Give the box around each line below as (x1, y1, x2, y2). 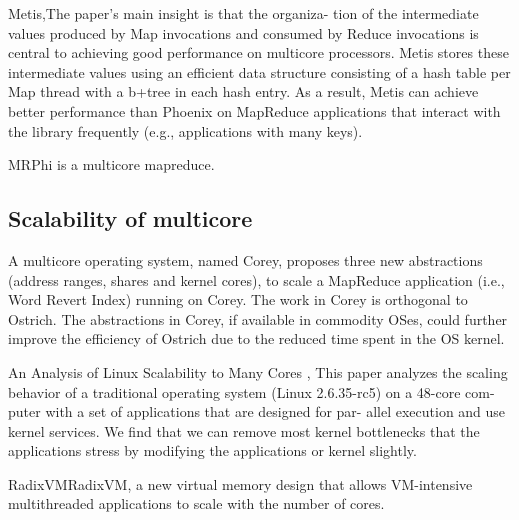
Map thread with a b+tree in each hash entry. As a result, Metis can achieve (8, 81, 479, 102)
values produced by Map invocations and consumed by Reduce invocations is (8, 22, 479, 43)
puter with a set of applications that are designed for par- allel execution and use (8, 401, 506, 422)
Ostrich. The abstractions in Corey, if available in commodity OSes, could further (8, 308, 508, 329)
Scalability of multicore (8, 203, 253, 234)
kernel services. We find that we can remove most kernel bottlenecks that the (8, 420, 480, 441)
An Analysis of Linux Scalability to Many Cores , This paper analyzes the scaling (8, 361, 508, 382)
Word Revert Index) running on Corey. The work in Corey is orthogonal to (8, 289, 468, 310)
